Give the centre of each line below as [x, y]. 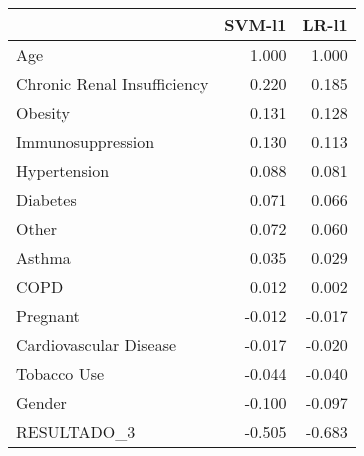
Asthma [43, 257]
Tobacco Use [60, 373]
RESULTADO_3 [76, 431]
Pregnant [48, 315]
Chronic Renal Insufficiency [112, 83]
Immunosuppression [85, 141]
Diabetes [46, 199]
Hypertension [63, 170]
